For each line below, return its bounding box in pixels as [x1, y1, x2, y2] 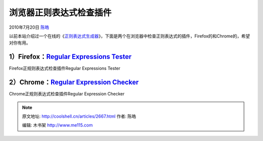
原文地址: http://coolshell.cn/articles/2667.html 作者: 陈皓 [22, 113, 136, 119]
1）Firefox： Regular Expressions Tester [9, 53, 131, 61]
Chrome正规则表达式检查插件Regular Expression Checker [9, 91, 125, 97]
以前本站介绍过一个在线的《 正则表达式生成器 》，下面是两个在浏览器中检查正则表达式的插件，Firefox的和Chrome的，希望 [9, 33, 250, 39]
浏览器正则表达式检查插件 [9, 7, 112, 18]
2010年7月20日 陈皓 [9, 24, 50, 30]
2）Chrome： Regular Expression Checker [9, 78, 139, 87]
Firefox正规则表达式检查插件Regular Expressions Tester [9, 66, 121, 71]
